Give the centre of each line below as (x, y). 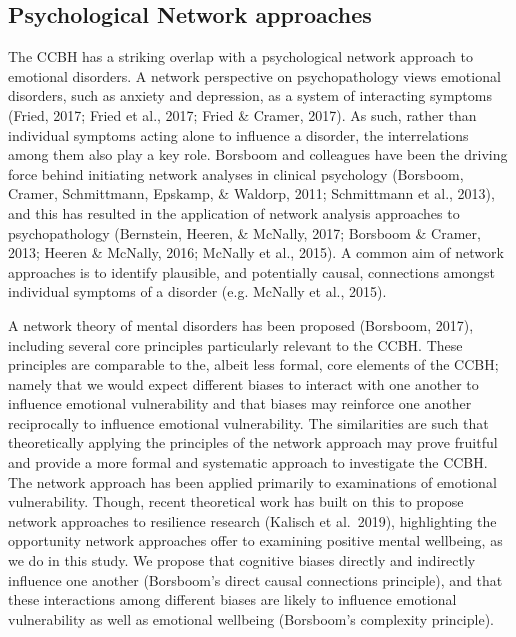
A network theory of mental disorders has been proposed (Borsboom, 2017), (241, 324)
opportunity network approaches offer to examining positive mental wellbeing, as (255, 540)
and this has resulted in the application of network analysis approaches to (234, 212)
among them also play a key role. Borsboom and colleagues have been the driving (258, 154)
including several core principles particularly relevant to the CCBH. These (235, 344)
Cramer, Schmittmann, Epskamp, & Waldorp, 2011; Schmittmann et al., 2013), (251, 193)
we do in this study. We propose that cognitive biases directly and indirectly (242, 560)
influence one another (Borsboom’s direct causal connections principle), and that (255, 579)
